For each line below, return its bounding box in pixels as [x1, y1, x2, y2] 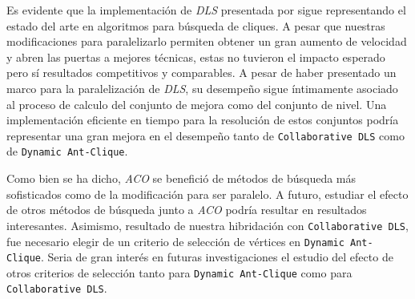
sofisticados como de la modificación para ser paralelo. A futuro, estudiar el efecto [6, 185, 409, 202]
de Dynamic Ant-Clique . [6, 143, 128, 160]
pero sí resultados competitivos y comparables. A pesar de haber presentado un [6, 64, 397, 81]
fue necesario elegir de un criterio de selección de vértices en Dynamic [6, 232, 344, 249]
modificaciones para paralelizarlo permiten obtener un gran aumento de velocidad [6, 33, 407, 50]
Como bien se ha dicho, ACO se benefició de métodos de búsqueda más [6, 170, 357, 187]
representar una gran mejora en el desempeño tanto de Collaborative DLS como [6, 127, 405, 143]
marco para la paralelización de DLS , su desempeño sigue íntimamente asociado [6, 79, 398, 96]
